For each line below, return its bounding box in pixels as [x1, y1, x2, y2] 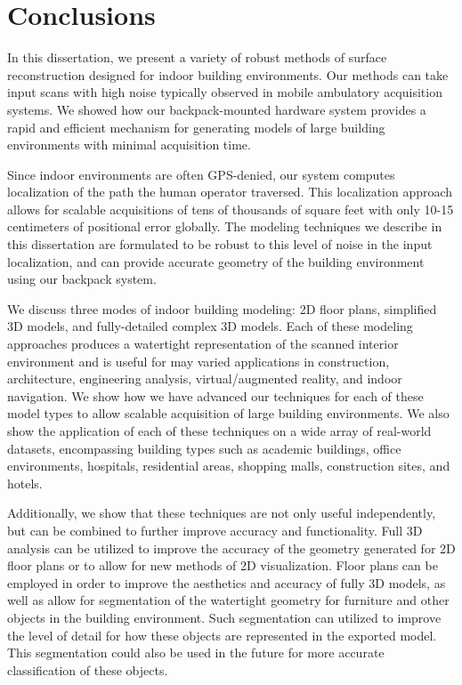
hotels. [7, 473, 43, 492]
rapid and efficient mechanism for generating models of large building [7, 117, 385, 136]
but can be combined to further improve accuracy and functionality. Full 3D [7, 520, 423, 539]
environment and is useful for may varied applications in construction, [7, 351, 390, 370]
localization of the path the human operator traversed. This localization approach [7, 182, 453, 201]
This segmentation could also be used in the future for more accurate [7, 643, 385, 662]
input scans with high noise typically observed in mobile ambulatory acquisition [7, 83, 442, 101]
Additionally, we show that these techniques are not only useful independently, [7, 504, 436, 522]
